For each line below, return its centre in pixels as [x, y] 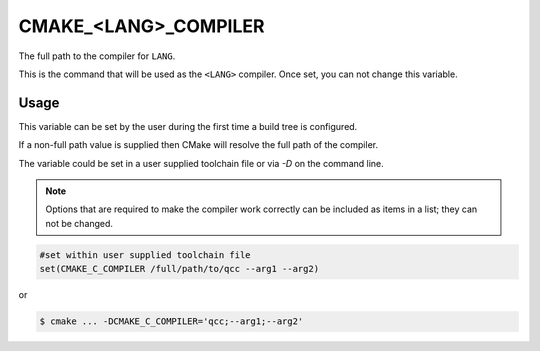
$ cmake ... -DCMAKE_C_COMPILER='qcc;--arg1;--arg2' [171, 321]
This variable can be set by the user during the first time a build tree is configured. [188, 126]
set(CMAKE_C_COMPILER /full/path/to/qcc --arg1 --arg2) [179, 269]
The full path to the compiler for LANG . [97, 56]
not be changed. [79, 223]
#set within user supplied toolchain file [145, 254]
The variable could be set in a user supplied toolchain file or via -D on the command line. [201, 163]
